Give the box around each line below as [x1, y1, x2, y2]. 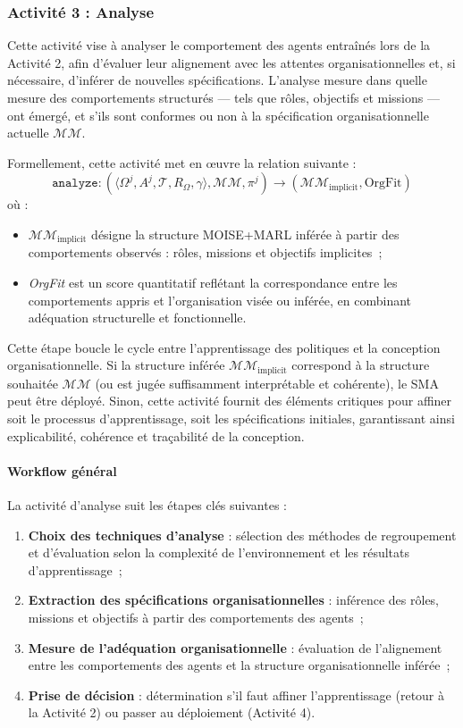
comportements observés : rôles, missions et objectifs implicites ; [28, 243, 383, 262]
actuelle [7, 123, 49, 142]
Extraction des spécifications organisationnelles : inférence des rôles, [28, 590, 440, 609]
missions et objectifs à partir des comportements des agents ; [28, 607, 364, 626]
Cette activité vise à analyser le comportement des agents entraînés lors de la [7, 36, 431, 54]
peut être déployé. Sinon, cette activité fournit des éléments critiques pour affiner [7, 391, 452, 410]
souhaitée [7, 373, 58, 392]
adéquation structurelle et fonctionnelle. [28, 308, 247, 327]
